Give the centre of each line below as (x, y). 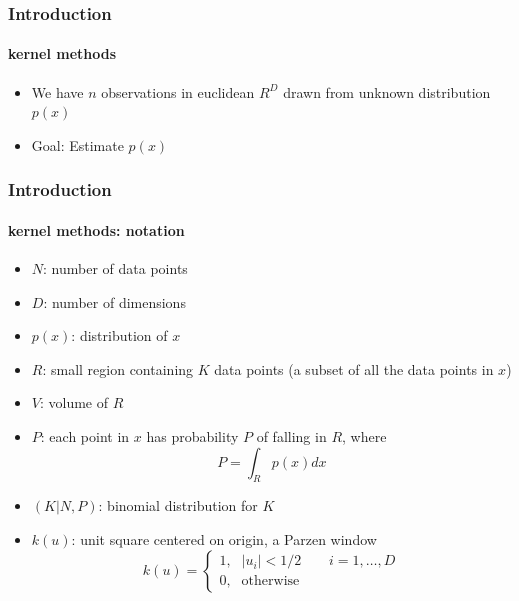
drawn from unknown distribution (387, 91)
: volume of (74, 402)
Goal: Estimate (77, 144)
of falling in (291, 436)
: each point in (85, 436)
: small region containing (118, 368)
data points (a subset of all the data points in (354, 368)
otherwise (270, 581)
